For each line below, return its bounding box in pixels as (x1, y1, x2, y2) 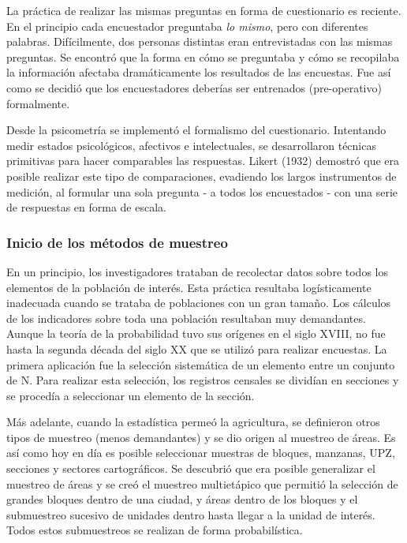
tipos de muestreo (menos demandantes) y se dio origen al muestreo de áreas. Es (6, 429, 396, 445)
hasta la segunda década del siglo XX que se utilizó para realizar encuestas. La (6, 340, 387, 357)
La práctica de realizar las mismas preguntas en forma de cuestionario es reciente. (6, 2, 401, 18)
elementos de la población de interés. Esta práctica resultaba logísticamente (6, 279, 372, 295)
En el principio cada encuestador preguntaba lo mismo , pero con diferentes (6, 17, 368, 34)
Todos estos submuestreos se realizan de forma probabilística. (6, 522, 303, 538)
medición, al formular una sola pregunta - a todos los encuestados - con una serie (6, 183, 398, 200)
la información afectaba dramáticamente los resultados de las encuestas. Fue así (6, 64, 391, 81)
